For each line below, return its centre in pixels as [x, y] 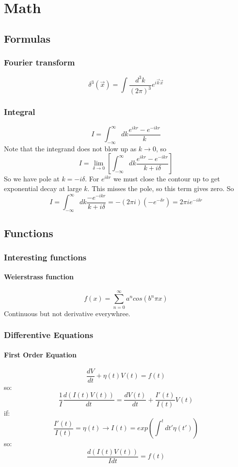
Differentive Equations [49, 335]
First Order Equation [40, 354]
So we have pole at [32, 179]
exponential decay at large [43, 188]
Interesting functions [45, 257]
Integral [20, 112]
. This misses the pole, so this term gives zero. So [161, 188]
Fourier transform [40, 62]
